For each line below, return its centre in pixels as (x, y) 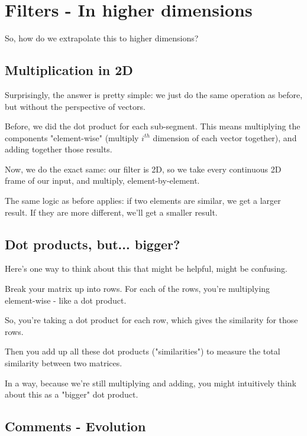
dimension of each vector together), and (225, 137)
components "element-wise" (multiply (72, 137)
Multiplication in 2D (69, 70)
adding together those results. (59, 149)
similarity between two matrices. (64, 363)
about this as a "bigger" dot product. (72, 394)
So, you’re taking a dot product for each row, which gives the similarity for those (151, 320)
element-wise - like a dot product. (66, 300)
